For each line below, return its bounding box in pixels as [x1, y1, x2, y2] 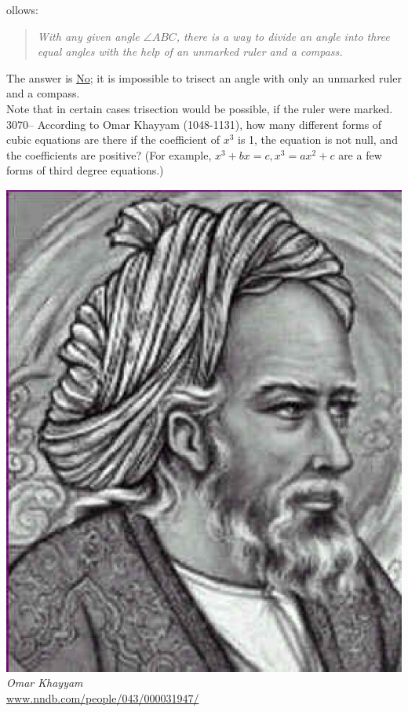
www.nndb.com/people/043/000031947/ [6, 689, 199, 706]
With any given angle [37, 28, 140, 44]
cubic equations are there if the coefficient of [6, 131, 220, 148]
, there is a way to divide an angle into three [176, 28, 390, 44]
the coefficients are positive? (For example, [6, 146, 212, 163]
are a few [338, 146, 382, 163]
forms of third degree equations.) [6, 162, 164, 178]
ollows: [6, 2, 38, 17]
